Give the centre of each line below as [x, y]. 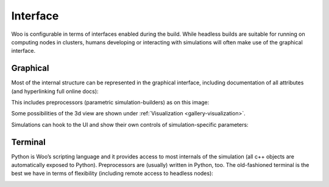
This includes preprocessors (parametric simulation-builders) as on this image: [110, 103]
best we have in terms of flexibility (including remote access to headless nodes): [112, 174]
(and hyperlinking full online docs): [55, 91]
